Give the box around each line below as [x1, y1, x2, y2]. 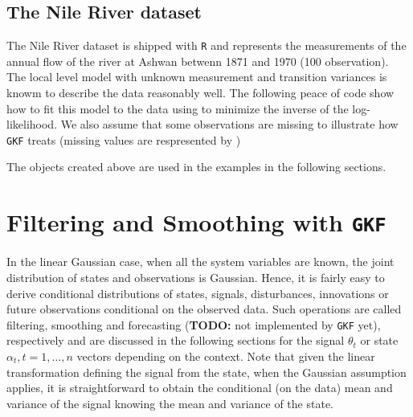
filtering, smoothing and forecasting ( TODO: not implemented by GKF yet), [6, 316, 381, 333]
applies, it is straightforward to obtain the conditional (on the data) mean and [6, 379, 393, 396]
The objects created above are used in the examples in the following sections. [6, 158, 386, 175]
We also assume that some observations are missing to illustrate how [60, 116, 399, 133]
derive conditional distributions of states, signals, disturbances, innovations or [6, 284, 389, 301]
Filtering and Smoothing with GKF [6, 206, 386, 239]
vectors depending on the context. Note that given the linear [76, 347, 375, 364]
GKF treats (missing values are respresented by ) [6, 131, 241, 148]
